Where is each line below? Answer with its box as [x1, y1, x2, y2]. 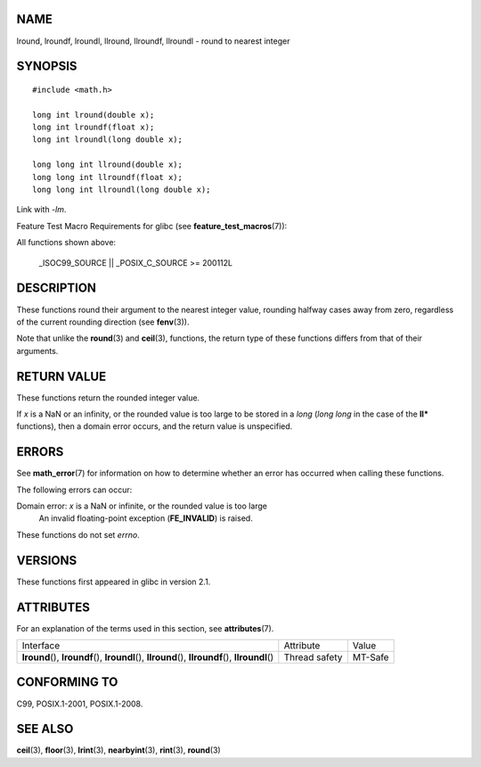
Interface [21, 639, 61, 652]
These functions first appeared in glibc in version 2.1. [16, 576, 211, 587]
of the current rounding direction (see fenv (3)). [16, 317, 190, 327]
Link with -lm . [16, 204, 67, 215]
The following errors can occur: [16, 484, 133, 495]
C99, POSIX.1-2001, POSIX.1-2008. [16, 698, 143, 709]
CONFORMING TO [16, 674, 118, 690]
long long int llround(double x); [32, 160, 183, 169]
